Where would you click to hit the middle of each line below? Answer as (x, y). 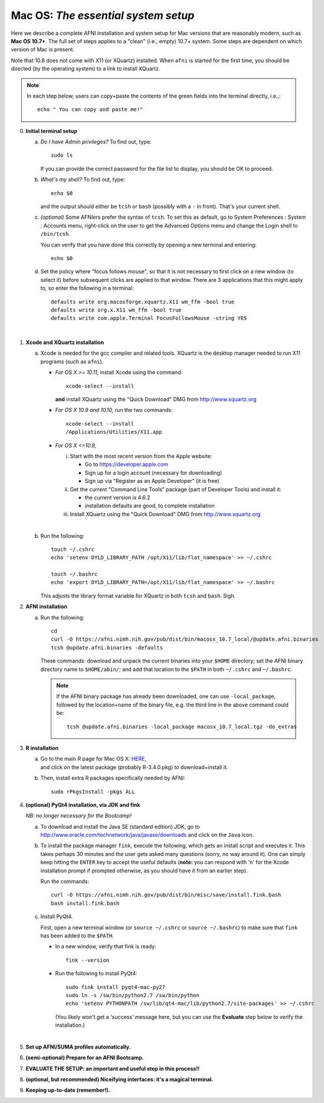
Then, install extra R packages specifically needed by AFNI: (113, 778)
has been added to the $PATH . (77, 935)
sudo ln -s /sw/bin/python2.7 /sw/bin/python (133, 995)
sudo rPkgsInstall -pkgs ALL (93, 791)
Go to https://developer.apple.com (126, 465)
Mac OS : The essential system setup (103, 15)
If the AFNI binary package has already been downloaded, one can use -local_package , (166, 696)
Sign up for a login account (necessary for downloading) (153, 472)
